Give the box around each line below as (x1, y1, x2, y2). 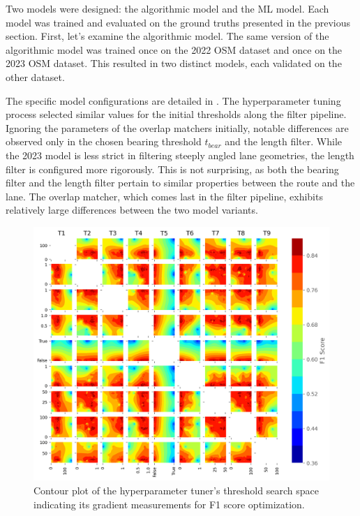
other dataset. (6, 69, 65, 84)
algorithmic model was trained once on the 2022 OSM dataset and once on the (6, 42, 343, 57)
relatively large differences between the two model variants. (6, 202, 258, 217)
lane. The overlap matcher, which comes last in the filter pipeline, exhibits (6, 189, 323, 203)
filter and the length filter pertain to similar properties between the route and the (6, 175, 355, 190)
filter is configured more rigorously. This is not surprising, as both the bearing (6, 161, 339, 176)
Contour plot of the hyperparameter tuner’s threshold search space (33, 483, 319, 498)
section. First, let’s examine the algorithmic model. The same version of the (6, 29, 329, 43)
